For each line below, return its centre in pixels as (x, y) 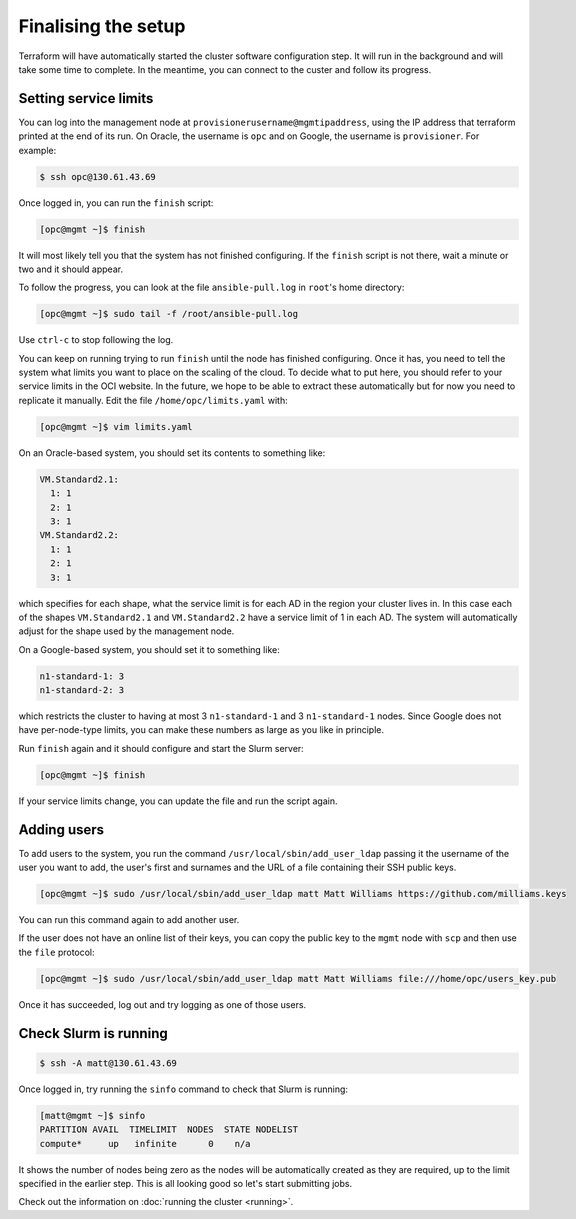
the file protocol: (56, 952)
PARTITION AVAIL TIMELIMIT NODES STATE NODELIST (169, 1129)
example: (37, 150)
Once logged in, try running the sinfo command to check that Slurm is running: (183, 1089)
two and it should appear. (71, 269)
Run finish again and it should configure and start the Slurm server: (161, 748)
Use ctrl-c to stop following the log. (96, 340)
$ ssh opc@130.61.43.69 (98, 176)
